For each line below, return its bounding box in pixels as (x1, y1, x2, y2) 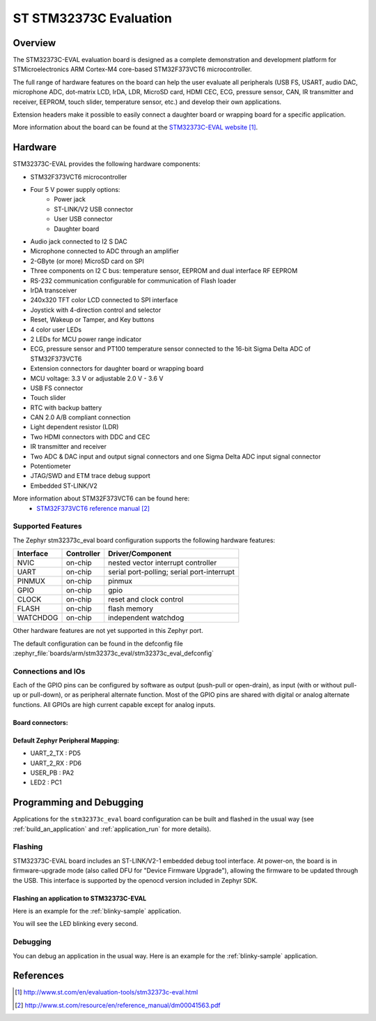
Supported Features (13, 521, 83, 531)
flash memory (108, 604, 153, 613)
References (13, 970, 64, 982)
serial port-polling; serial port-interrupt (108, 567, 235, 577)
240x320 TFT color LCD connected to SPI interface (30, 296, 178, 304)
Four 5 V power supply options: (30, 186, 120, 194)
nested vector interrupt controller (108, 558, 217, 568)
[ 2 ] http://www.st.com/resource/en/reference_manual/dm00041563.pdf (15, 1001, 221, 1009)
